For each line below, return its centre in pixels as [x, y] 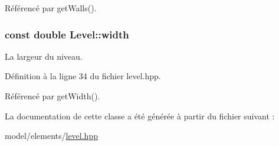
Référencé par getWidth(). [52, 96]
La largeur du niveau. [44, 56]
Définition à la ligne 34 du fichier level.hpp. [83, 76]
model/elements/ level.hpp [51, 136]
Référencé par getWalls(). [51, 8]
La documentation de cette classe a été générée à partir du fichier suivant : [140, 116]
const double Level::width [67, 34]
